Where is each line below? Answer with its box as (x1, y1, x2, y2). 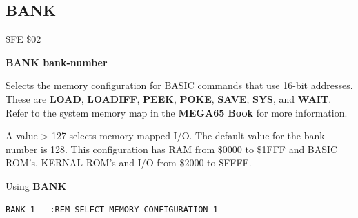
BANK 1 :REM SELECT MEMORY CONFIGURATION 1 (6, 204, 218, 215)
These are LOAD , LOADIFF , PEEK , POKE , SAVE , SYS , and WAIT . (6, 91, 332, 106)
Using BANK (6, 178, 67, 192)
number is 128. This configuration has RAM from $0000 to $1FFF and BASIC (6, 141, 338, 156)
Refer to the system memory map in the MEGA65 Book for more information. (6, 105, 348, 119)
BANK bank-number (6, 54, 108, 69)
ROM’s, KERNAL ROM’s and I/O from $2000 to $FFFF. (6, 155, 252, 170)
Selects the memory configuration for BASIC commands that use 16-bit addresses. (6, 78, 353, 92)
